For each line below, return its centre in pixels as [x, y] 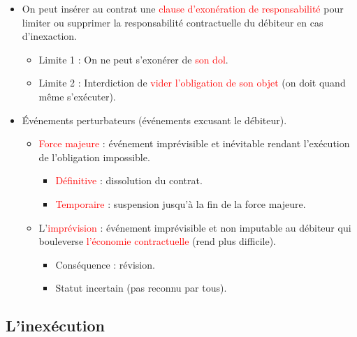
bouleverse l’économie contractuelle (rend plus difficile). [157, 241]
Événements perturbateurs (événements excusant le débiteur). [154, 120]
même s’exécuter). [77, 96]
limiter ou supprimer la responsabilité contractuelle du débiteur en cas [173, 22]
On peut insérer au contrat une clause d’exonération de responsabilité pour [183, 8]
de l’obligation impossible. [94, 157]
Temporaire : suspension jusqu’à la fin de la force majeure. [181, 203]
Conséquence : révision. [105, 264]
